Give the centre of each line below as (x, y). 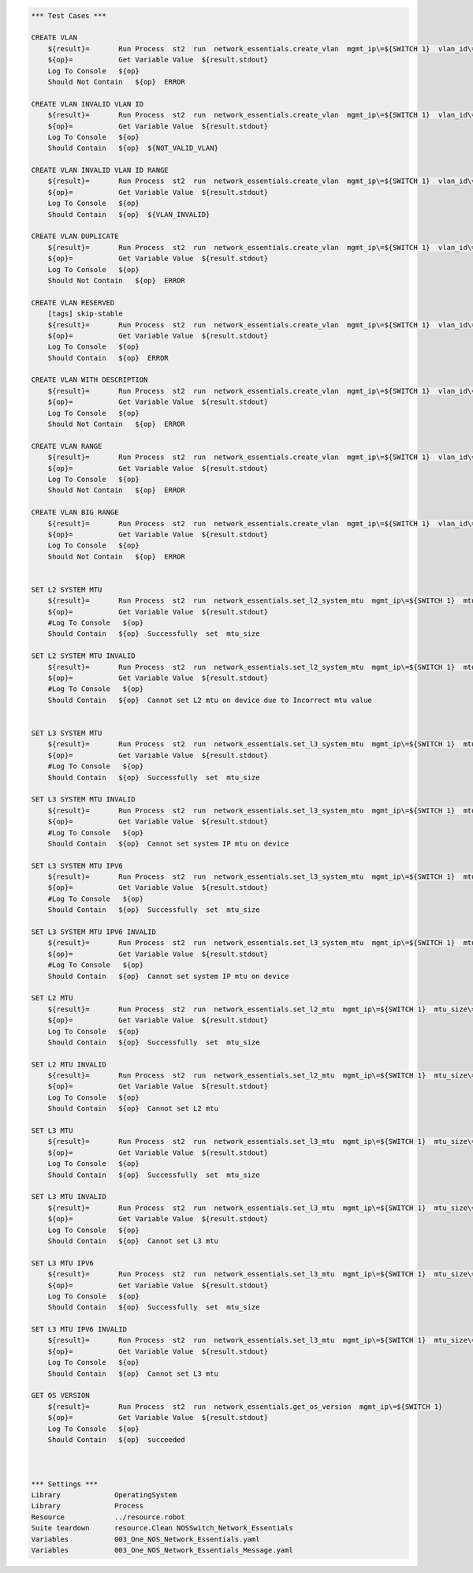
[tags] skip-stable (86, 314)
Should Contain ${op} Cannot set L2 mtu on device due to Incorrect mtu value (210, 700)
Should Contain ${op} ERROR (108, 358)
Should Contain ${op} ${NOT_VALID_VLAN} (133, 148)
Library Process (88, 1506)
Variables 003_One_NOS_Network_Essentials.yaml (145, 1539)
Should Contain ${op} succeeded (116, 1439)
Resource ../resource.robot (108, 1517)
